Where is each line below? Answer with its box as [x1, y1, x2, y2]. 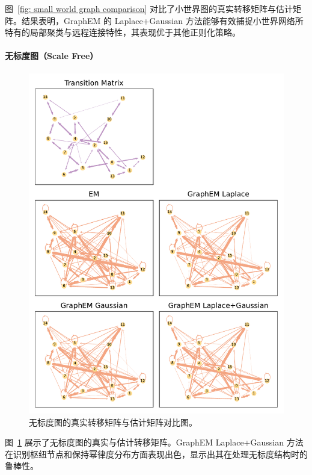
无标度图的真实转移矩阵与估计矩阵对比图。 [29, 415, 197, 428]
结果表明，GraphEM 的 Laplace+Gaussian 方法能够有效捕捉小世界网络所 [21, 14, 304, 26]
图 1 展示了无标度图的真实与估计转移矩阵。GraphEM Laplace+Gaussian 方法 [5, 436, 304, 449]
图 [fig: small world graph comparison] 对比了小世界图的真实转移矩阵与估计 [5, 2, 293, 14]
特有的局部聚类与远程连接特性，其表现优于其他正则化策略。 [5, 26, 240, 39]
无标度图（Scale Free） [5, 49, 99, 62]
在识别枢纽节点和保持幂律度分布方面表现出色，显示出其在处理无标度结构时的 [5, 447, 308, 460]
